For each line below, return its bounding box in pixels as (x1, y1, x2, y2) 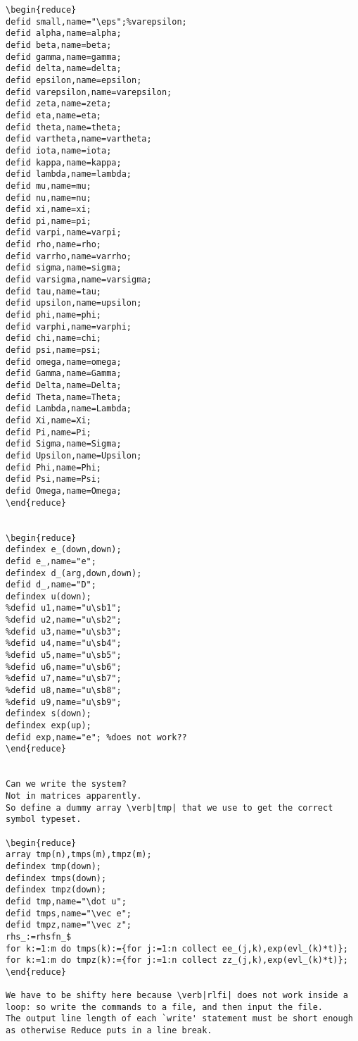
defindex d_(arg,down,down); (6, 568, 142, 578)
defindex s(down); (6, 709, 91, 719)
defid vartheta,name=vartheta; (6, 134, 152, 144)
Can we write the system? (6, 779, 127, 790)
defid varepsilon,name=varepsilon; (6, 87, 172, 97)
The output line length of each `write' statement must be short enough (6, 1014, 353, 1024)
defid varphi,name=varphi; (6, 321, 132, 332)
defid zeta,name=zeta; (6, 99, 112, 109)
